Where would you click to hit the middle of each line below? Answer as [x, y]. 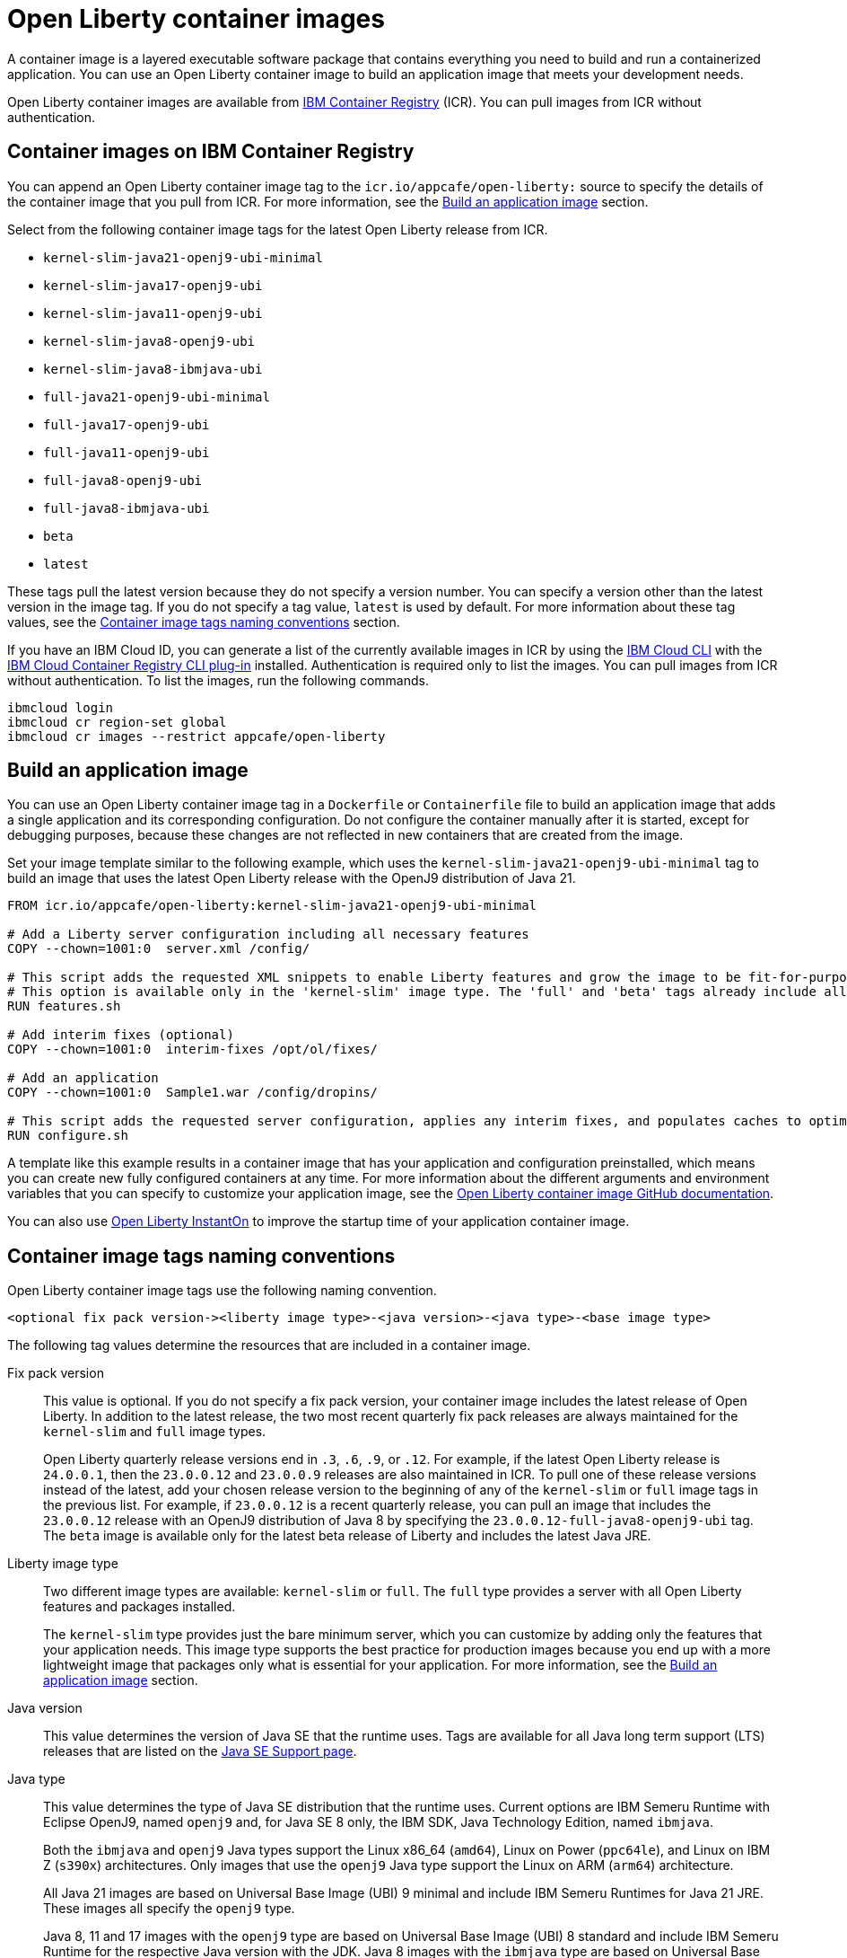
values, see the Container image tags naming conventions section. [204, 622]
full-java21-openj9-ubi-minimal [157, 397]
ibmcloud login [61, 707]
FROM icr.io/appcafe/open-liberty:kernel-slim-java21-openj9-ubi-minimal [272, 906]
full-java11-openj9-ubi [127, 452]
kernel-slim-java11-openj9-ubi [153, 313]
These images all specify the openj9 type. [169, 1909]
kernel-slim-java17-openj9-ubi [153, 285]
